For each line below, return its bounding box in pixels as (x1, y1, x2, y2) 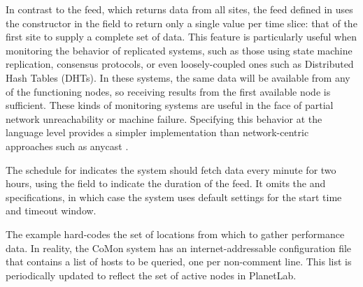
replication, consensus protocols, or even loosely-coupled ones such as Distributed (6, 57, 354, 71)
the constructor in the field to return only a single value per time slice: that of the (6, 15, 357, 30)
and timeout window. (6, 203, 97, 218)
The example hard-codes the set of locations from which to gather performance (6, 226, 345, 241)
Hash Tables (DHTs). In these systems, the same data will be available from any (6, 70, 350, 84)
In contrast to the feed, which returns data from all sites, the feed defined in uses (6, 2, 353, 16)
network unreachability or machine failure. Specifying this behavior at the (6, 111, 322, 126)
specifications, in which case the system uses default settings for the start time (6, 189, 342, 204)
